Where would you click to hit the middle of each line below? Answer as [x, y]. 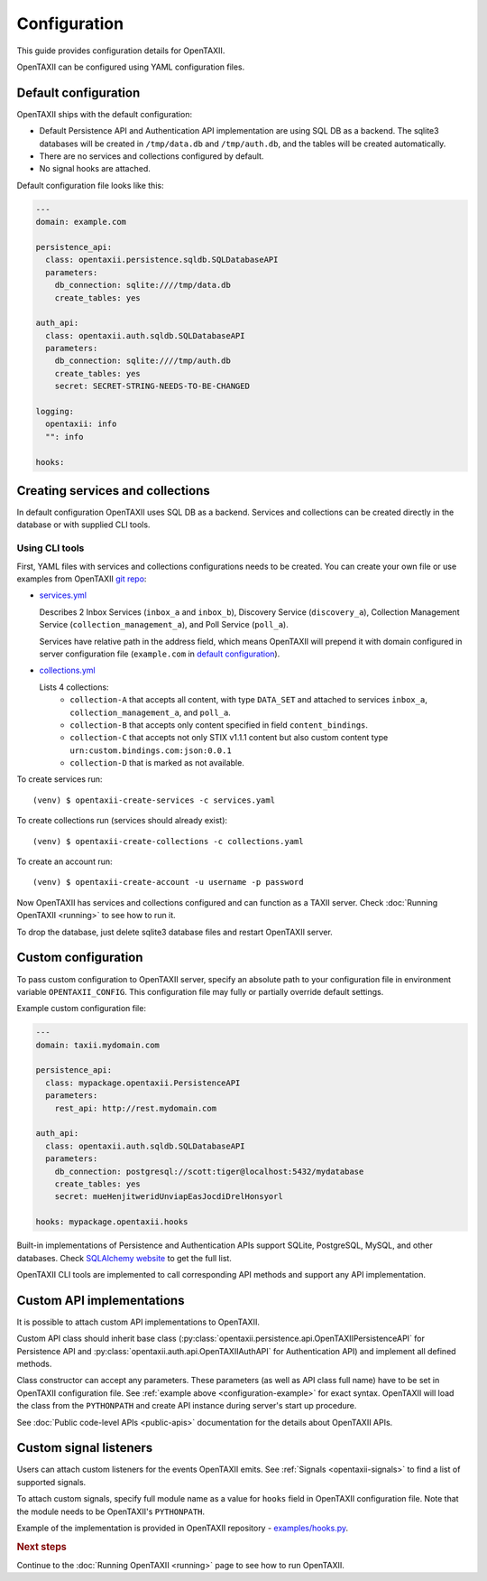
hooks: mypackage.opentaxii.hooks [112, 1222]
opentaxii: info [81, 424]
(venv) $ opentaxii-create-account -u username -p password [168, 882]
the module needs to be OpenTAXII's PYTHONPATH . [111, 1511]
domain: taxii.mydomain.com [97, 1045]
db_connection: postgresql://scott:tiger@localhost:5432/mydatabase [209, 1171]
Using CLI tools [51, 548]
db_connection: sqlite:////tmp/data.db [143, 285]
